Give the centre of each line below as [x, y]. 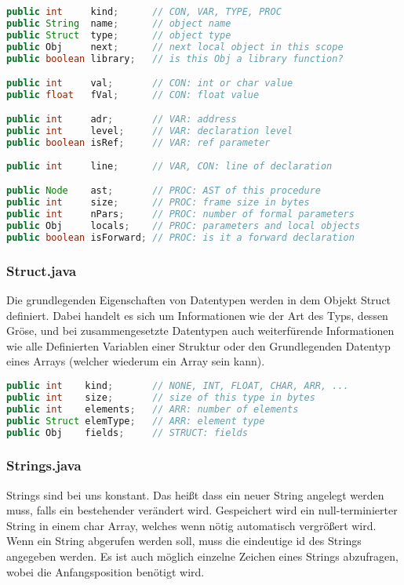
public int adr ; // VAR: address [122, 120]
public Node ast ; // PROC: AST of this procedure [164, 191]
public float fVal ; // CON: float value [133, 94]
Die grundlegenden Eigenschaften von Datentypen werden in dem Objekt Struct [199, 300]
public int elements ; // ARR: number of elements [153, 409]
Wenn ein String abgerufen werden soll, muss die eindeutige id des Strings [184, 541]
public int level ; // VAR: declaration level [150, 131]
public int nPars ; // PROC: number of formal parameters [180, 214]
